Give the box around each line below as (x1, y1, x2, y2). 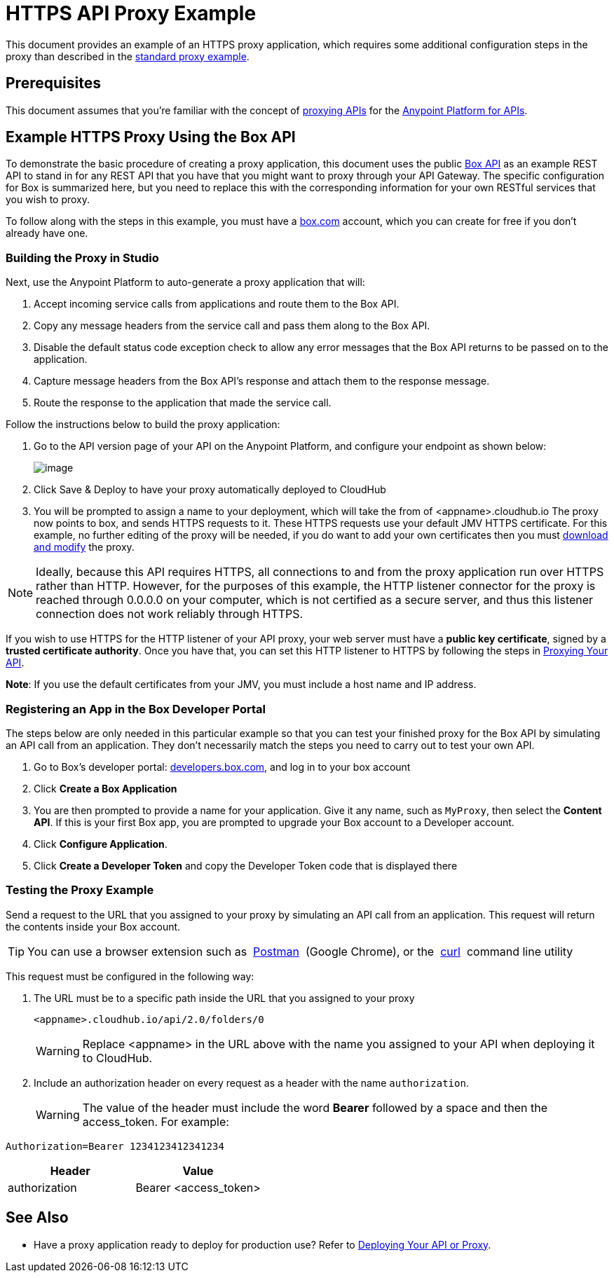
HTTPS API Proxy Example (6, 1, 257, 25)
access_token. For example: (82, 1114, 229, 1129)
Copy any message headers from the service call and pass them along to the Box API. (34, 319, 430, 332)
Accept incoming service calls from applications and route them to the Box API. (34, 298, 400, 310)
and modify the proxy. (34, 541, 135, 554)
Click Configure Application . (34, 837, 168, 850)
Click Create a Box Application (34, 782, 177, 795)
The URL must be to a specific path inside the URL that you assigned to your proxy (34, 991, 415, 1004)
